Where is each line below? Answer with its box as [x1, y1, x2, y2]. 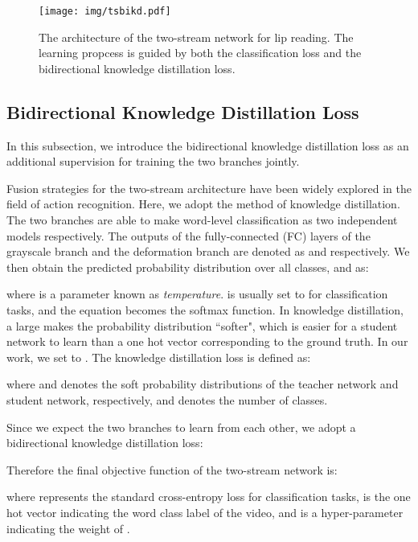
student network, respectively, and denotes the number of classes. [6, 391, 328, 408]
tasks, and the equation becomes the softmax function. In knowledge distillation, [6, 301, 404, 318]
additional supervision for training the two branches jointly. [6, 153, 300, 170]
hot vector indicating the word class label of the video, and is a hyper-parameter [6, 503, 404, 520]
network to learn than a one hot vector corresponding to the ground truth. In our [6, 333, 408, 350]
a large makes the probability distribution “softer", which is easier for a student [6, 317, 398, 334]
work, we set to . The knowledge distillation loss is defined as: [6, 348, 311, 365]
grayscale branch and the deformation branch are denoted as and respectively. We [6, 243, 410, 260]
